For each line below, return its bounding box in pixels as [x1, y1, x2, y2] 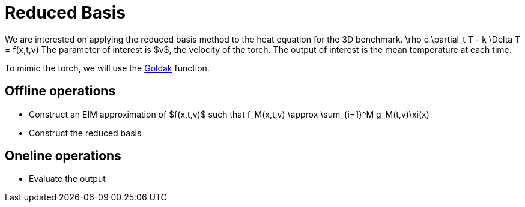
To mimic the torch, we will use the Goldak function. [5, 62, 210, 73]
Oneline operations [5, 148, 121, 164]
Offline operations [5, 83, 116, 99]
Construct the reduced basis [29, 127, 142, 138]
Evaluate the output [29, 173, 106, 184]
